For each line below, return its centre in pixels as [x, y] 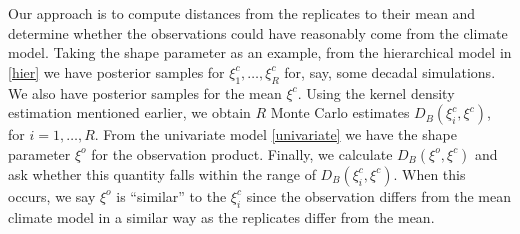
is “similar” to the [171, 195]
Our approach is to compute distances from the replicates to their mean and [242, 13]
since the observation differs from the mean [379, 195]
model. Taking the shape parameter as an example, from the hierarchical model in [260, 52]
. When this [429, 173]
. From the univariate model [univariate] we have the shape [275, 134]
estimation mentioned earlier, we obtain [129, 112]
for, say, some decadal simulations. [390, 71]
